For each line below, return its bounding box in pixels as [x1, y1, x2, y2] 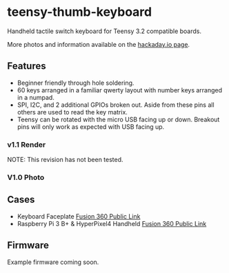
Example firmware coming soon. [7, 258, 99, 266]
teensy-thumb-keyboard [7, 4, 152, 20]
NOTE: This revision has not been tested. [7, 156, 123, 164]
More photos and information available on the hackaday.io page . [7, 40, 190, 48]
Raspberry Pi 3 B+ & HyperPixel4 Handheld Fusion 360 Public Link [17, 219, 207, 228]
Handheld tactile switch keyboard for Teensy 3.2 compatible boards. [7, 27, 202, 35]
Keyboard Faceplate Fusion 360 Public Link [17, 212, 141, 221]
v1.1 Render [7, 139, 46, 149]
